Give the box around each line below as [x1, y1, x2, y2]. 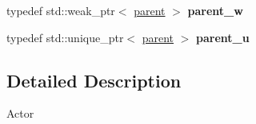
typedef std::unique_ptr [6, 29, 124, 45]
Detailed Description [6, 68, 182, 92]
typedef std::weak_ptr [6, 2, 115, 18]
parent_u [196, 29, 250, 45]
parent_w [187, 2, 243, 18]
